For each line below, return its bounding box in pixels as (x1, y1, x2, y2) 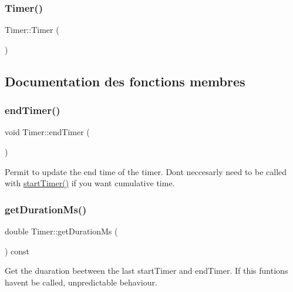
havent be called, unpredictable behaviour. (5, 276, 157, 288)
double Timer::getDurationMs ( (5, 225, 118, 237)
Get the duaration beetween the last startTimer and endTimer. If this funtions (5, 264, 288, 277)
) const (5, 244, 30, 257)
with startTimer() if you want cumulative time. (5, 177, 175, 189)
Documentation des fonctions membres (5, 72, 245, 90)
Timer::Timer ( (5, 24, 59, 36)
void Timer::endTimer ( (5, 126, 90, 138)
